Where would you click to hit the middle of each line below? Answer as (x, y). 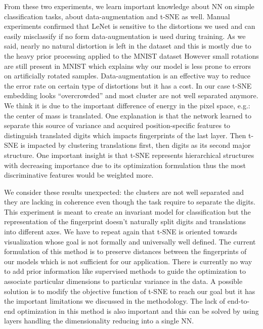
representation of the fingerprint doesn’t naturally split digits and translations (125, 221)
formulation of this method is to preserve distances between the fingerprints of (125, 251)
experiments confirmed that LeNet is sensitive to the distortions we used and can (130, 26)
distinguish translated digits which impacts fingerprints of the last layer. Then (125, 135)
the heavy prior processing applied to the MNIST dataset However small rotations (131, 55)
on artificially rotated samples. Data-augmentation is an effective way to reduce (127, 76)
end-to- (238, 301)
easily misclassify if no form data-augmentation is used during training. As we (125, 36)
